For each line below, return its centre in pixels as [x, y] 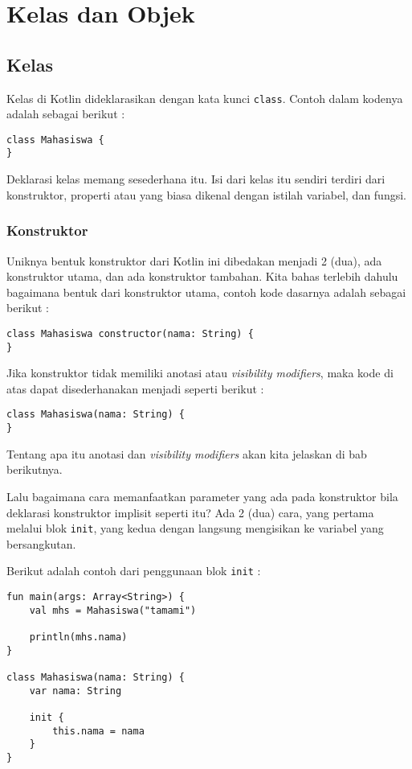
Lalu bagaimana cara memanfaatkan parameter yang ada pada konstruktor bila [202, 496]
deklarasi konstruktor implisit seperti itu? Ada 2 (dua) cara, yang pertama [190, 512]
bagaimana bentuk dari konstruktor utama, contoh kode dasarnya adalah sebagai [206, 292]
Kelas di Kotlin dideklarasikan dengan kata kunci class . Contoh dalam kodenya [205, 98]
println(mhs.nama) [78, 637]
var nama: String [75, 691]
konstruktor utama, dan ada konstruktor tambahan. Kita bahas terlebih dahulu [202, 276]
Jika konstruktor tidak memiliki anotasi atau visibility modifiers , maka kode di [200, 373]
